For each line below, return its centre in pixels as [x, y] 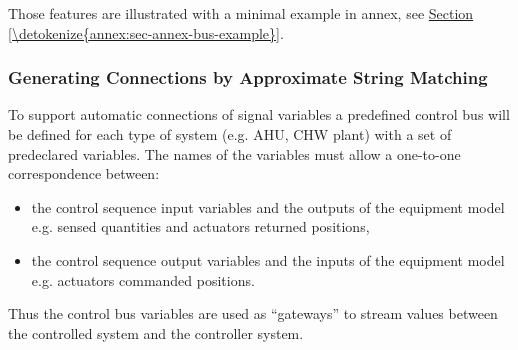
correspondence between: [84, 173]
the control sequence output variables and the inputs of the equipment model [268, 259]
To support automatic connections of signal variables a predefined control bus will [259, 114]
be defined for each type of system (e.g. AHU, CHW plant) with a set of [230, 134]
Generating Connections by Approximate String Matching [248, 77]
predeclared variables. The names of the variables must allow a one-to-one [234, 153]
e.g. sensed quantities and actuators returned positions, [200, 226]
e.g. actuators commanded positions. [143, 279]
